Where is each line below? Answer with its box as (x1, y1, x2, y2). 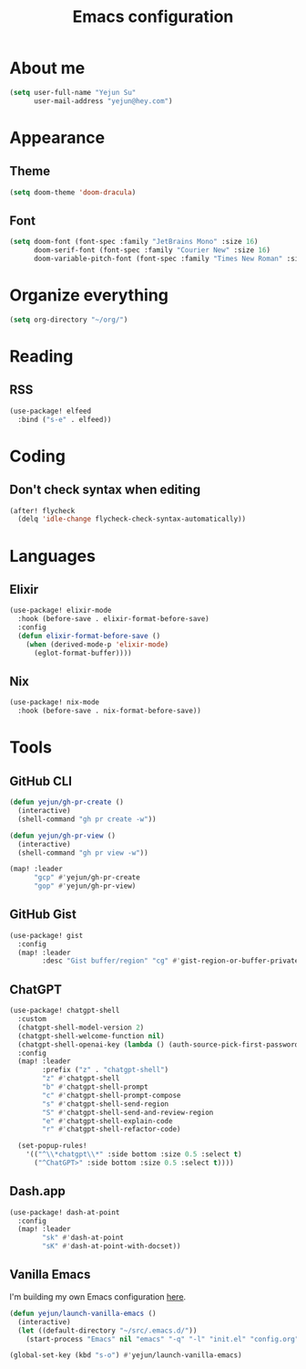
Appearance (9, 127, 106, 148)
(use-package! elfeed (9, 406, 92, 416)
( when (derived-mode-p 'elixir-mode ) (25, 639, 169, 649)
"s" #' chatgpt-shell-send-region (42, 1099, 169, 1109)
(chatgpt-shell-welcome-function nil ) (17, 1031, 166, 1040)
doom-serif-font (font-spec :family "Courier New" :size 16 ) (33, 246, 271, 255)
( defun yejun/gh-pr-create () (9, 797, 125, 807)
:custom (17, 1015, 47, 1024)
